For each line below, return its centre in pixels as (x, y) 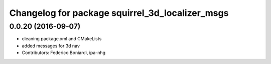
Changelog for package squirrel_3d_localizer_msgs (119, 13)
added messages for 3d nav (51, 46)
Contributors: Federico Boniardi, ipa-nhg (63, 53)
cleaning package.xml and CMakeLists (62, 39)
